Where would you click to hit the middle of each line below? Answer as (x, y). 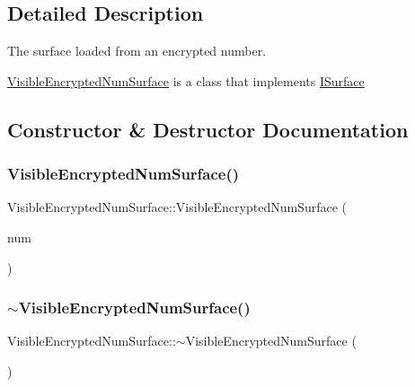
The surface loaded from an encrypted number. (137, 51)
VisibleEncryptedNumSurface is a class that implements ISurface (186, 80)
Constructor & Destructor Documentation (208, 129)
